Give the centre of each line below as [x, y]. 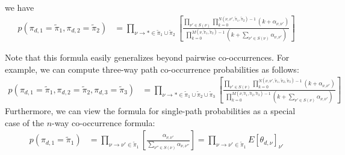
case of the [25, 122]
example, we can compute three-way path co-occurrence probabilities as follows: [152, 69]
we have [20, 7]
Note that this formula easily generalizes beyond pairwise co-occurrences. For [147, 57]
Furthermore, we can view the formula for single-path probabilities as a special [150, 111]
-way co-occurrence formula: [104, 122]
